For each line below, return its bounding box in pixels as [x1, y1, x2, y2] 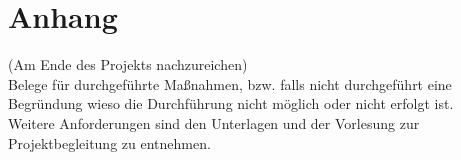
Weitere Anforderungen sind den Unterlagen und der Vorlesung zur [8, 112, 420, 133]
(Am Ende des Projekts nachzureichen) [8, 54, 248, 75]
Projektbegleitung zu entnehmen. [8, 132, 211, 153]
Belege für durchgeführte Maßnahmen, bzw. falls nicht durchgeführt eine [8, 73, 452, 94]
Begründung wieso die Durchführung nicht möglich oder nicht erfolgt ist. [8, 93, 454, 114]
